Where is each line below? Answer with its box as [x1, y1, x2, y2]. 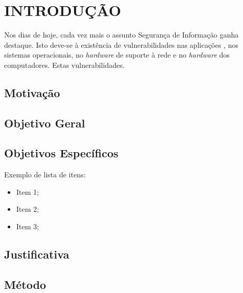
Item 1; [16, 186, 39, 197]
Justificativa [4, 246, 69, 262]
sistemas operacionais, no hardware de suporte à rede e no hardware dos [4, 49, 230, 60]
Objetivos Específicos [4, 145, 119, 161]
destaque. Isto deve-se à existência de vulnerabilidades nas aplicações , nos [4, 39, 238, 50]
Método [4, 276, 46, 292]
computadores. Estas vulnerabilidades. [4, 59, 125, 70]
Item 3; [16, 221, 39, 232]
